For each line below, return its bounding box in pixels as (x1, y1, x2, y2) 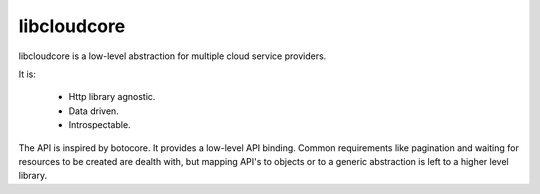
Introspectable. (68, 119, 131, 131)
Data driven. (68, 105, 119, 117)
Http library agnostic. (68, 91, 156, 103)
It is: (18, 68, 37, 80)
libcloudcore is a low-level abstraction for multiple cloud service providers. (18, 50, 327, 62)
